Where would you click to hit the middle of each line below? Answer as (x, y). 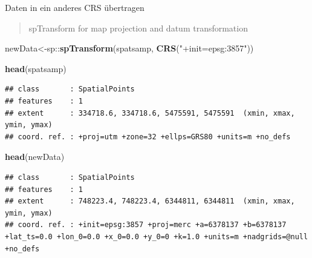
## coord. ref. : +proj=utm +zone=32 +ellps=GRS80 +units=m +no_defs (148, 137)
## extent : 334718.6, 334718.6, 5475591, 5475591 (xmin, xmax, (150, 113)
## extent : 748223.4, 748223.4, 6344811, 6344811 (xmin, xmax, (150, 201)
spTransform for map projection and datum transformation (138, 28)
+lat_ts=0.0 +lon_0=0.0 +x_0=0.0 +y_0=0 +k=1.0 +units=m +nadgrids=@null (157, 236)
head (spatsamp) (36, 68)
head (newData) (35, 157)
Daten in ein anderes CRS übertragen (75, 7)
